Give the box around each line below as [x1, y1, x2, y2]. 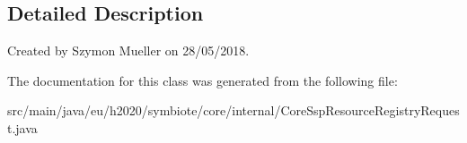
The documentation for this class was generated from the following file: [7, 71, 398, 89]
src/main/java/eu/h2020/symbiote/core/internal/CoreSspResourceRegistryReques [7, 101, 460, 120]
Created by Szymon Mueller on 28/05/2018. [7, 41, 250, 60]
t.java [7, 118, 38, 137]
